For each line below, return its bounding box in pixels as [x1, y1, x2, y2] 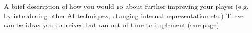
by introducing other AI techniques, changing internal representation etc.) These [4, 10, 244, 20]
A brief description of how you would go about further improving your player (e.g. [4, 1, 249, 11]
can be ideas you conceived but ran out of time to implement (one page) [4, 20, 219, 30]
